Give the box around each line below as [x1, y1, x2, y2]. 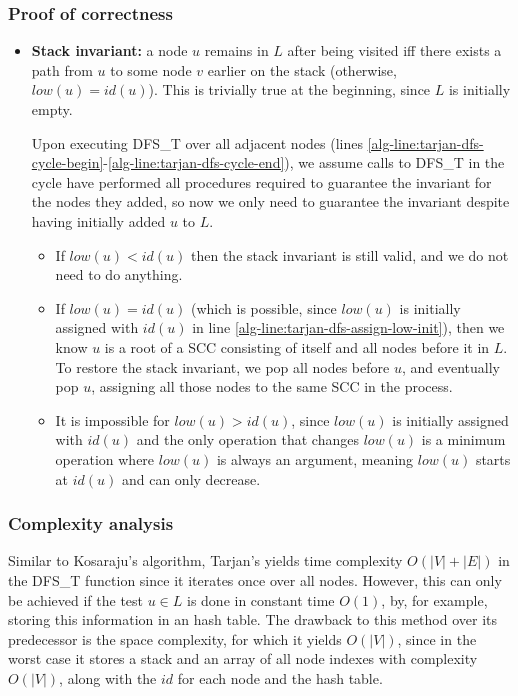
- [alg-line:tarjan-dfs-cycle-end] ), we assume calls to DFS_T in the [103, 152, 505, 173]
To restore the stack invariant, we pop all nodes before [55, 356, 390, 377]
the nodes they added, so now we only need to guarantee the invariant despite [31, 191, 510, 212]
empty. [31, 99, 73, 119]
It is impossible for [55, 409, 170, 430]
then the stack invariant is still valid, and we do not [191, 244, 509, 265]
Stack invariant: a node [31, 40, 188, 61]
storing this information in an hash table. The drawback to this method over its [8, 609, 498, 630]
